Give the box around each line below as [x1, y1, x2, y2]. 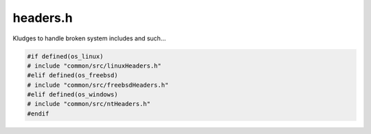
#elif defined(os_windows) [27, 91, 118, 98]
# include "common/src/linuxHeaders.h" [27, 62, 161, 70]
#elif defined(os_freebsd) [27, 72, 118, 79]
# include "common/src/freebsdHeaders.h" [27, 81, 169, 89]
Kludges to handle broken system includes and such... [12, 34, 166, 42]
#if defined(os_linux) [27, 52, 104, 60]
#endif [27, 109, 49, 118]
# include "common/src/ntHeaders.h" [27, 100, 151, 108]
